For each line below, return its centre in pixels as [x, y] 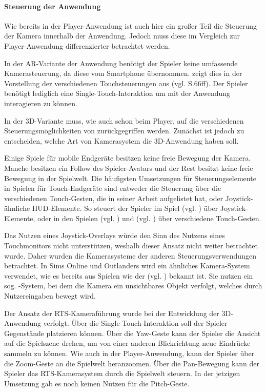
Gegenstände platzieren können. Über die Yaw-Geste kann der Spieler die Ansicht [132, 333]
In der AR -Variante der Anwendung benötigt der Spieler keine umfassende [121, 63]
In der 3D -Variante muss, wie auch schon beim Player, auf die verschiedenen [124, 120]
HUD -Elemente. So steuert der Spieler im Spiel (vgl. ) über [125, 208]
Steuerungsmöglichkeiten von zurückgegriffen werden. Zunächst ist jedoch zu [124, 131]
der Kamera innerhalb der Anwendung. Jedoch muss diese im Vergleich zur [122, 36]
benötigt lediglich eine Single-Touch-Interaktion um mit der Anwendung [117, 93]
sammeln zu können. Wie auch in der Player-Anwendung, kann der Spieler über [129, 353]
